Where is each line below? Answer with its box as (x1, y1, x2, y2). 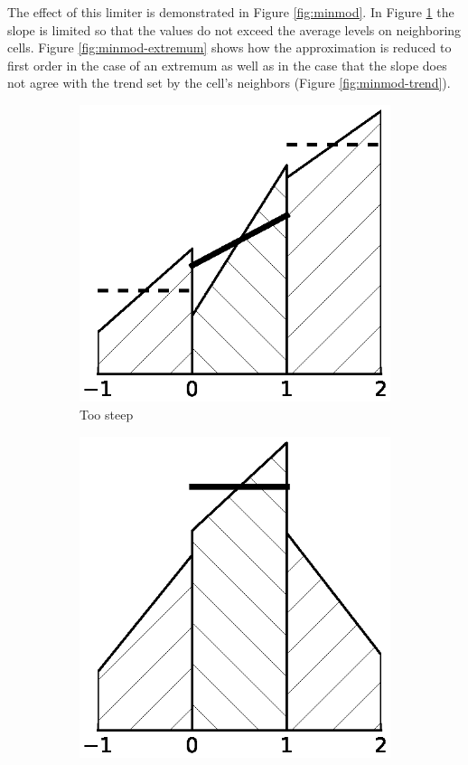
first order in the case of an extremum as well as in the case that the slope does (7, 55, 447, 74)
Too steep (80, 405, 134, 424)
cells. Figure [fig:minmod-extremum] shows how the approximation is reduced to (7, 38, 452, 57)
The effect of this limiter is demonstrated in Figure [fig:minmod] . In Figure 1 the (7, 3, 454, 21)
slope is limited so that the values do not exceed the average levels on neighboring (7, 20, 462, 39)
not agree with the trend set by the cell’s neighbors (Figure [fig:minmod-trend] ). (7, 73, 451, 92)
